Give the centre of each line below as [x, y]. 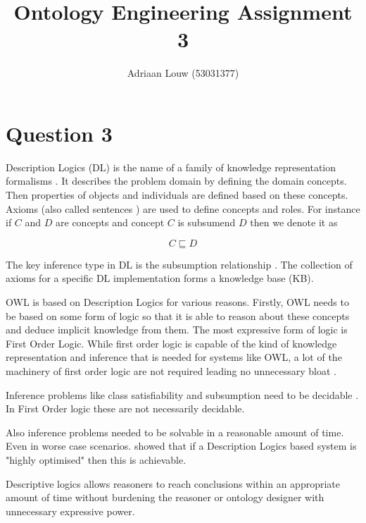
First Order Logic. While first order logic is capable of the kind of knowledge [171, 343]
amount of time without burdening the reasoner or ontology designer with [165, 497]
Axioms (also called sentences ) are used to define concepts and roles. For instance [183, 208]
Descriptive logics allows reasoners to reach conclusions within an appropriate [173, 483]
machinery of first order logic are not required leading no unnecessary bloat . [171, 370]
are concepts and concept [110, 222]
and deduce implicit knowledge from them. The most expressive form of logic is [177, 330]
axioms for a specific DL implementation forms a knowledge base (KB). [160, 278]
